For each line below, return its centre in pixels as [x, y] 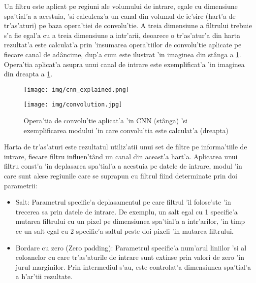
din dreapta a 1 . [28, 74]
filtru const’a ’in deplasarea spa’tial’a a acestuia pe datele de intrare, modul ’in [123, 166]
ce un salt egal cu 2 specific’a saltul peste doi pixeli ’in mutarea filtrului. [125, 231]
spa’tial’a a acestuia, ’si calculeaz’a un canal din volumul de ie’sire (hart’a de [120, 16]
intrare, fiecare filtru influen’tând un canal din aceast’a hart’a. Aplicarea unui [121, 156]
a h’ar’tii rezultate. [44, 276]
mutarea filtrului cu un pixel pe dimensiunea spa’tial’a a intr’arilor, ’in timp [130, 221]
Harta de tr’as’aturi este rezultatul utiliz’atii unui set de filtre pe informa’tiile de [126, 147]
